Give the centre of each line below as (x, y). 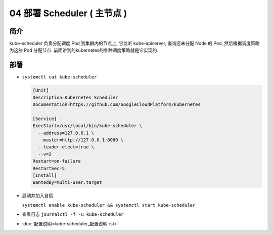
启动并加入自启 (37, 195)
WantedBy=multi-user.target (67, 183)
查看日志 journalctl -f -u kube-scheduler (73, 214)
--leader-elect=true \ (66, 147)
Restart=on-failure (57, 161)
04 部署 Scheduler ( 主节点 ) (68, 13)
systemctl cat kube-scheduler (59, 77)
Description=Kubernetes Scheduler (75, 97)
